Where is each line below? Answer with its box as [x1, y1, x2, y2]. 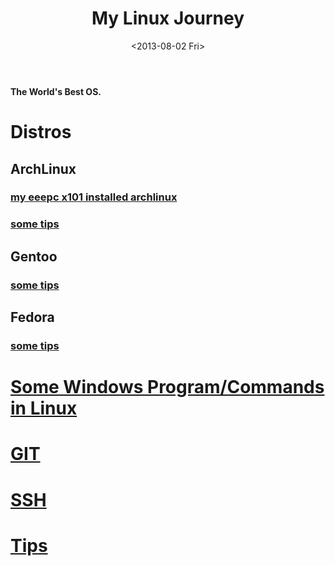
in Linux [10, 397, 78, 420]
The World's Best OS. [10, 85, 102, 97]
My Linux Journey [91, 7, 245, 30]
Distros [10, 121, 72, 144]
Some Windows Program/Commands [10, 376, 325, 399]
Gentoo [10, 248, 58, 265]
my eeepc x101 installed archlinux [10, 190, 178, 204]
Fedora [10, 309, 55, 326]
